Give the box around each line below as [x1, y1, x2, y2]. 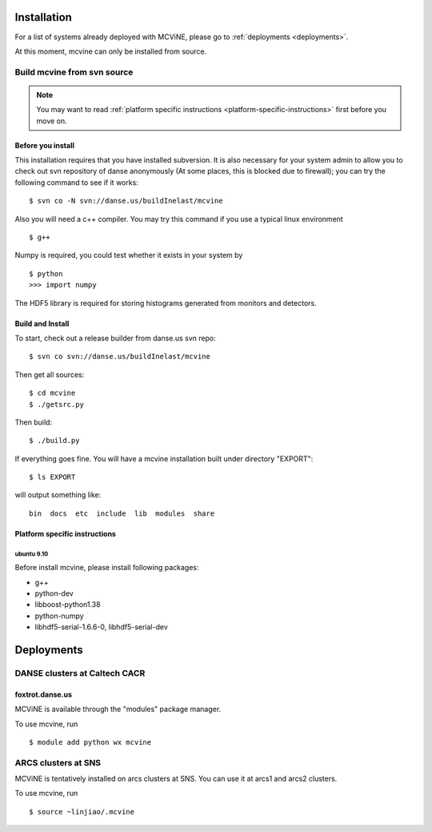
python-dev [34, 589, 74, 598]
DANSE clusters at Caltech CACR [14, 667, 146, 678]
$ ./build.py [29, 436, 80, 445]
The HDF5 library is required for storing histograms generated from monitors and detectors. [14, 298, 317, 307]
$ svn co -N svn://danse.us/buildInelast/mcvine [29, 196, 223, 206]
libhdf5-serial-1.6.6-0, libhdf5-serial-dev [34, 622, 168, 632]
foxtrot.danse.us [14, 689, 72, 699]
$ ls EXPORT [29, 472, 76, 482]
